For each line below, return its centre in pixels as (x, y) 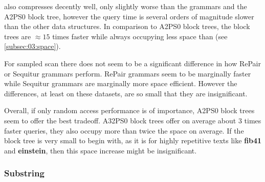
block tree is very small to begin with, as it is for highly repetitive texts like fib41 (133, 140)
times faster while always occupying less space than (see (140, 36)
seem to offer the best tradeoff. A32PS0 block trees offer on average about (120, 120)
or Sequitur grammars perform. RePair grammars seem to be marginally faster (128, 73)
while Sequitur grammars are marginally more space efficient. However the (121, 83)
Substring (24, 173)
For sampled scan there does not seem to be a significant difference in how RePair (132, 63)
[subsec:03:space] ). (32, 46)
